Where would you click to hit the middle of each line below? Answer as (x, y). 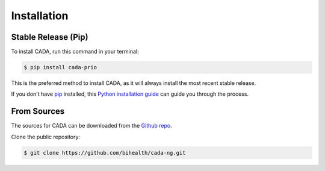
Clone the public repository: (46, 137)
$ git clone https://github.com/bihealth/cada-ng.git (105, 153)
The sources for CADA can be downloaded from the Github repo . (92, 126)
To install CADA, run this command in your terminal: (75, 52)
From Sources (38, 111)
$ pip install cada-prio (60, 67)
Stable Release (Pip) (50, 37)
